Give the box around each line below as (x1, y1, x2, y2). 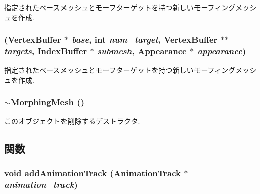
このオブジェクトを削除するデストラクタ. (4, 115, 140, 126)
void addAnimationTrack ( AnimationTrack (4, 167, 181, 179)
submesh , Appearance (97, 45, 187, 57)
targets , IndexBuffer (4, 45, 87, 57)
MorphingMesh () (10, 96, 84, 108)
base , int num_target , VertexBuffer (72, 33, 218, 46)
